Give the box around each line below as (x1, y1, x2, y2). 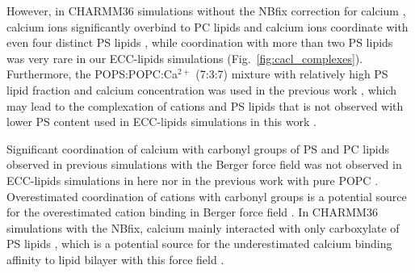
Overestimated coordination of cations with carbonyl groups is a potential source (6, 187, 407, 204)
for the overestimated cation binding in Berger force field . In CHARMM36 (6, 204, 378, 220)
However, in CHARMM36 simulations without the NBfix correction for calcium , (6, 2, 406, 19)
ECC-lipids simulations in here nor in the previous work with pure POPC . (6, 171, 379, 188)
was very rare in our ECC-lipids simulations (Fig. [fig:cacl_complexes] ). (6, 49, 363, 66)
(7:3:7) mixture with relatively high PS (195, 65, 388, 82)
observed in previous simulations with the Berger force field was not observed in (6, 156, 402, 173)
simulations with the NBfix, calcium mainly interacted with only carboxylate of (6, 219, 400, 236)
